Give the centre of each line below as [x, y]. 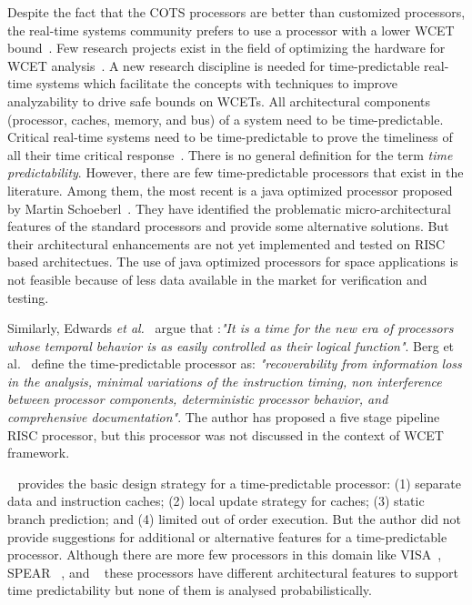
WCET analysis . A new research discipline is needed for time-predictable [214, 65]
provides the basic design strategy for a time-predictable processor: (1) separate [239, 483]
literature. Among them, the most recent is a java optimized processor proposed [230, 190]
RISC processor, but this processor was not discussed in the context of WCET [226, 434]
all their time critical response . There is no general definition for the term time [230, 154]
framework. [39, 453]
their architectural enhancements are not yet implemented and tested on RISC [226, 243]
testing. [28, 297]
